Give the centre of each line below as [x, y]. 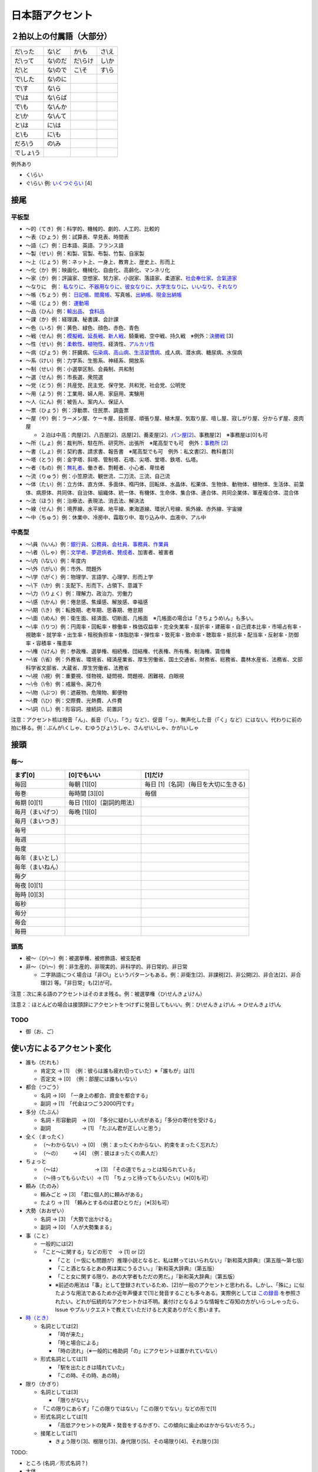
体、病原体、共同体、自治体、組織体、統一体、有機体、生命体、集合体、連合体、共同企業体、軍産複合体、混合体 [162, 492]
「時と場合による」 [78, 1342]
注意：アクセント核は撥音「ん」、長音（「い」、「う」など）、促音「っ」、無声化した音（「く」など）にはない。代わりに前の [157, 720]
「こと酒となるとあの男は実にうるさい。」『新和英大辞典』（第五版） [136, 1268]
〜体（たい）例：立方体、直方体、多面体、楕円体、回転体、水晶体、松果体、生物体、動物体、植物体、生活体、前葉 [165, 484]
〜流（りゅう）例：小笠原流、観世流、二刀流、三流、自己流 [98, 476]
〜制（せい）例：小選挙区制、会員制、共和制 [80, 369]
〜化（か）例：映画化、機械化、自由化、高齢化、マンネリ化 [98, 270]
